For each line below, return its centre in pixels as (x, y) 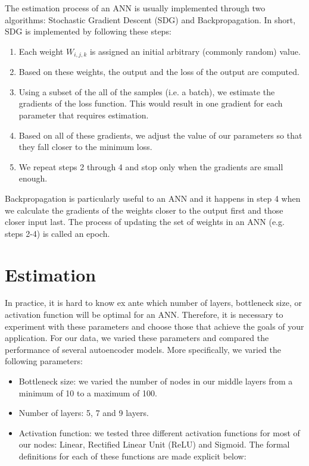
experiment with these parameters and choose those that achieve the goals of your (154, 326)
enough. (33, 178)
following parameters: (44, 361)
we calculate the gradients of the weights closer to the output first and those (144, 210)
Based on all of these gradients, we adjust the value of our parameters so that (160, 135)
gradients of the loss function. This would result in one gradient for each (151, 103)
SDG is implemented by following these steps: (88, 31)
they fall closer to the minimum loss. (85, 147)
